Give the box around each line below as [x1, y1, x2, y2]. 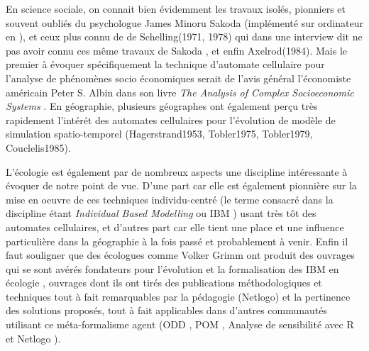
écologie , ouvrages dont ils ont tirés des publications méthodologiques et [6, 275, 322, 290]
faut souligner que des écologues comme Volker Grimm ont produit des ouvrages [6, 247, 355, 262]
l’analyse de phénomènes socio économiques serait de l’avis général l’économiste [6, 70, 351, 85]
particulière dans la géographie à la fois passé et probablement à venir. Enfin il [6, 233, 348, 248]
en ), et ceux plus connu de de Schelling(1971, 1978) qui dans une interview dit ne [6, 29, 363, 44]
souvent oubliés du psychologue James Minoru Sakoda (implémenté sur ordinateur [6, 15, 363, 30]
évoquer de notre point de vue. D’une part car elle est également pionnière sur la [6, 178, 357, 193]
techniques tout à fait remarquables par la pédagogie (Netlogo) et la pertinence [6, 289, 351, 303]
